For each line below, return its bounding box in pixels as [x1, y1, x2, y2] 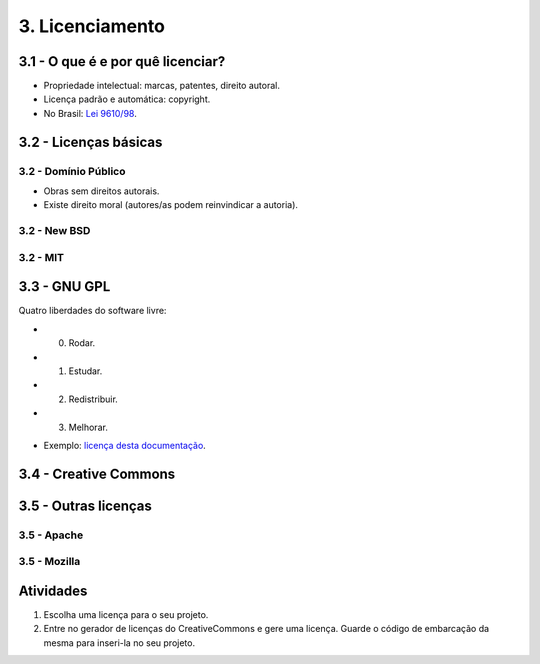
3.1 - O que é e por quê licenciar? [18, 53, 226, 70]
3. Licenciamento [18, 15, 165, 37]
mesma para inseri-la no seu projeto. [43, 636, 195, 649]
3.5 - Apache [18, 528, 84, 542]
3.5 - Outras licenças [18, 497, 152, 514]
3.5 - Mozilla [18, 555, 81, 569]
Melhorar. [68, 421, 109, 433]
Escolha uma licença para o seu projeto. [43, 609, 209, 620]
